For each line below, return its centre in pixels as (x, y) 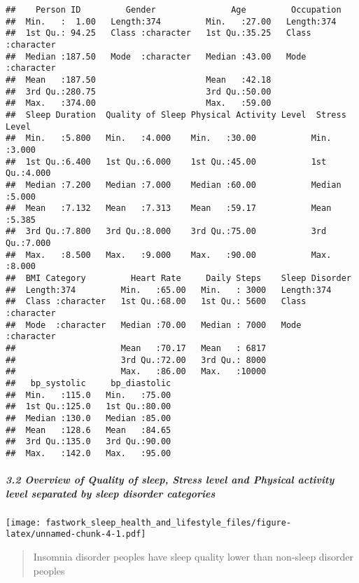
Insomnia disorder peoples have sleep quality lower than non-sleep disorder (193, 557)
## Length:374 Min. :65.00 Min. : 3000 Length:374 (169, 290)
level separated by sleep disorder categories (111, 493)
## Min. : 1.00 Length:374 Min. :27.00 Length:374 (171, 21)
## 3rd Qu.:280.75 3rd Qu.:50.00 (139, 91)
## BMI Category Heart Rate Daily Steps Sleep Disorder (178, 279)
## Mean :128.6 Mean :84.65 (89, 430)
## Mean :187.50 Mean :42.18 (139, 80)
